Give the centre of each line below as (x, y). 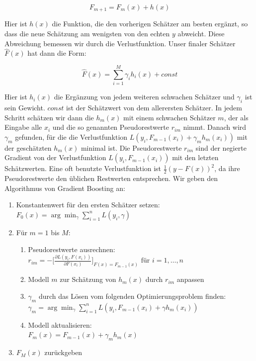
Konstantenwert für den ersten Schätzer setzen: (88, 205)
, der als (236, 117)
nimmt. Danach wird (215, 127)
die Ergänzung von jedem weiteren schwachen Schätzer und (144, 97)
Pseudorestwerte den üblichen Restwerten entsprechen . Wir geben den (111, 178)
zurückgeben (63, 352)
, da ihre (227, 168)
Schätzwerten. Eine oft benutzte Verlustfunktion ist (83, 168)
